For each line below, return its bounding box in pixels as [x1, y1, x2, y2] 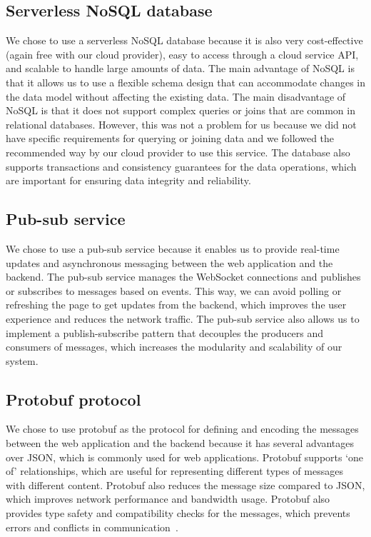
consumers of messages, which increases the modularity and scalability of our [6, 339, 342, 354]
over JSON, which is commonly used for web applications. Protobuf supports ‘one [6, 449, 364, 464]
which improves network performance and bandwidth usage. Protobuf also [6, 491, 330, 506]
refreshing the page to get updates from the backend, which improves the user [6, 297, 347, 312]
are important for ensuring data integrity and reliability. [6, 173, 251, 188]
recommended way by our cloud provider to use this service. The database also [6, 144, 350, 159]
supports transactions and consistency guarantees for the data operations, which [6, 159, 357, 174]
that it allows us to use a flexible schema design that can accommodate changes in [6, 74, 365, 89]
